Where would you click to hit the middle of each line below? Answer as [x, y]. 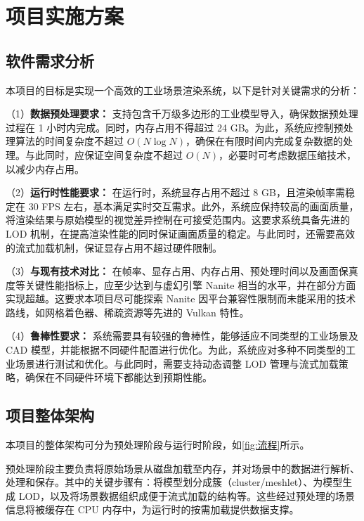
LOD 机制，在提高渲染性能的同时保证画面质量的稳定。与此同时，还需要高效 [180, 233]
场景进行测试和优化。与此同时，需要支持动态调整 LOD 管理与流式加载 [177, 363]
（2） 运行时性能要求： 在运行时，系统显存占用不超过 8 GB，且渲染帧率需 [175, 192]
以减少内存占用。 [45, 168]
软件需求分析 [50, 60]
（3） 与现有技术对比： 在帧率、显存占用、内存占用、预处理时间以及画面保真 [182, 271]
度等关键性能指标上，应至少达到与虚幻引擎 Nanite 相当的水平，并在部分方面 [181, 284]
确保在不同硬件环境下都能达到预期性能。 [118, 377]
